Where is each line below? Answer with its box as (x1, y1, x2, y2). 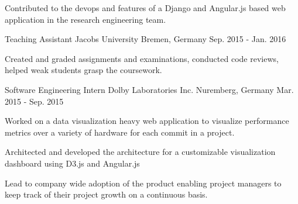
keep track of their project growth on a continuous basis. (5, 188, 208, 200)
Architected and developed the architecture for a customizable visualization (5, 146, 276, 158)
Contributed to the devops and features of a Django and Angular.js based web (5, 2, 286, 13)
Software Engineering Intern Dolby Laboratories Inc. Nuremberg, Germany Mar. (5, 83, 294, 95)
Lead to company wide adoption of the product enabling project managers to (5, 177, 282, 189)
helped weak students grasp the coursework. (5, 64, 162, 76)
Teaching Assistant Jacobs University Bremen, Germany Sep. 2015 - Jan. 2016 (5, 33, 286, 45)
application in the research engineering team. (5, 13, 166, 25)
